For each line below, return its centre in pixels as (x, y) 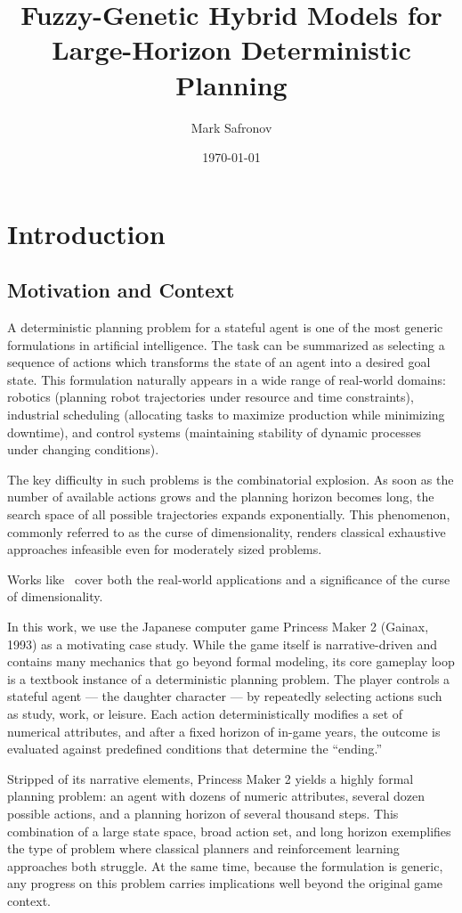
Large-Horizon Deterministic (231, 49)
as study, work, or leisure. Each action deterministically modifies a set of (205, 713)
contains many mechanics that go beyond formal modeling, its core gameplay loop (231, 661)
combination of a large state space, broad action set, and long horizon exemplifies (229, 831)
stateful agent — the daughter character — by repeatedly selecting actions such (225, 696)
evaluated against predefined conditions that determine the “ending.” (195, 749)
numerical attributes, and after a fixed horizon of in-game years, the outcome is (224, 731)
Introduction (86, 233)
